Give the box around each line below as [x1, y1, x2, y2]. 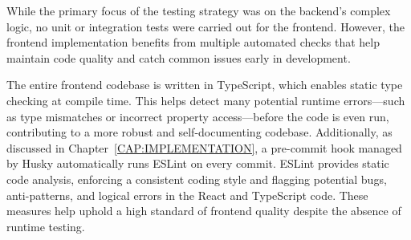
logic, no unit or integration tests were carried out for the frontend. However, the [6, 18, 405, 35]
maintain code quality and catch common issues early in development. [6, 49, 351, 66]
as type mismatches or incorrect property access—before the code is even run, [6, 108, 389, 124]
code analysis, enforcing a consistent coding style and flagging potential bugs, [6, 170, 387, 187]
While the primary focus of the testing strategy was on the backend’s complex [6, 2, 391, 18]
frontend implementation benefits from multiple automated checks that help [6, 34, 380, 51]
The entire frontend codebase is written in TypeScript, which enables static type [6, 76, 403, 93]
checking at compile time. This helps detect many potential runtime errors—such [6, 92, 405, 108]
